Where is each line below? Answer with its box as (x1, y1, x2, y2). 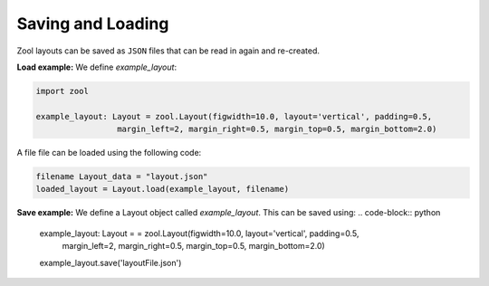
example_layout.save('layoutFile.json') (39, 257, 182, 268)
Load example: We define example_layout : (16, 62, 177, 72)
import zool (35, 86, 90, 96)
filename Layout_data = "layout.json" (35, 172, 208, 182)
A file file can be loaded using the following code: (16, 148, 202, 158)
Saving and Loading (16, 14, 169, 33)
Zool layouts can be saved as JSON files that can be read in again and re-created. (16, 45, 321, 56)
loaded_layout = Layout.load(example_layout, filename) (35, 184, 290, 195)
